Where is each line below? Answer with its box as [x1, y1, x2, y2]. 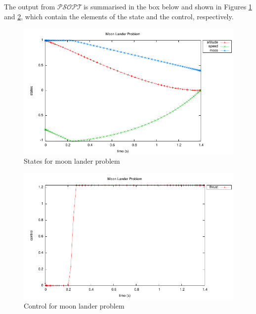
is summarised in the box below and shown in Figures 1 [83, 1, 252, 11]
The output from [4, 1, 55, 11]
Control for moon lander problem [24, 300, 125, 311]
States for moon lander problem [24, 156, 120, 166]
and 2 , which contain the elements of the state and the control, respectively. [4, 11, 234, 21]
